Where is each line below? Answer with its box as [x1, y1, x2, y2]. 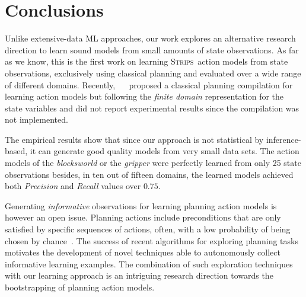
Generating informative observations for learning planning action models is [5, 199, 277, 212]
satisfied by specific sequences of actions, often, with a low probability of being [5, 223, 291, 235]
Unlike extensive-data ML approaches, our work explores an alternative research [5, 32, 296, 44]
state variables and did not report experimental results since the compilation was [5, 101, 299, 114]
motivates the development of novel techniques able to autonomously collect [5, 246, 280, 258]
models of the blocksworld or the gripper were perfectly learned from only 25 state [5, 157, 301, 169]
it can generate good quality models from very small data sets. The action [30, 145, 299, 157]
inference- [266, 133, 301, 145]
